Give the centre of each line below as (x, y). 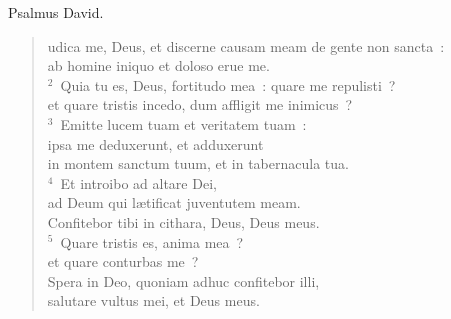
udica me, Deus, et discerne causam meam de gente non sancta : (246, 45)
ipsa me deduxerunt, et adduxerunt (155, 143)
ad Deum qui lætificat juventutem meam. (174, 202)
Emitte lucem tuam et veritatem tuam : (183, 123)
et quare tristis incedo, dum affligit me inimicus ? (200, 104)
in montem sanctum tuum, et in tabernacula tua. (198, 163)
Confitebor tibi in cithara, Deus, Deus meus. (183, 221)
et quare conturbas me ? (123, 261)
